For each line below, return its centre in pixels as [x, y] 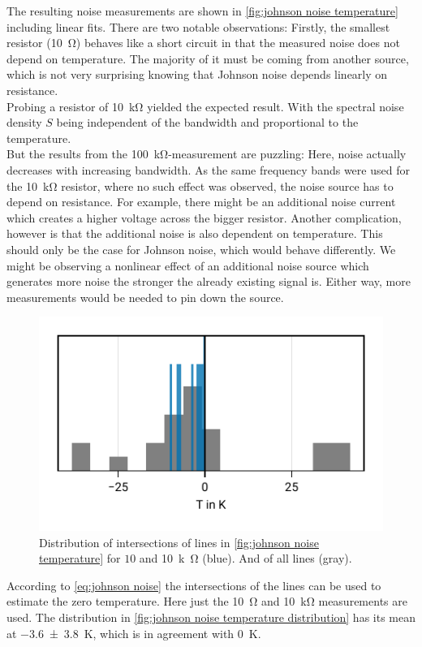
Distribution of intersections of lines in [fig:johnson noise [179, 542]
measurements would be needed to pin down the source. [145, 297]
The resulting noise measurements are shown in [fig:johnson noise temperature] [202, 11]
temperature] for [80, 558]
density [24, 122]
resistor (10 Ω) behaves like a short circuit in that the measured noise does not [203, 43]
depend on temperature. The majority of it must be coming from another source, [208, 58]
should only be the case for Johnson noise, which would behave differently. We [201, 249]
